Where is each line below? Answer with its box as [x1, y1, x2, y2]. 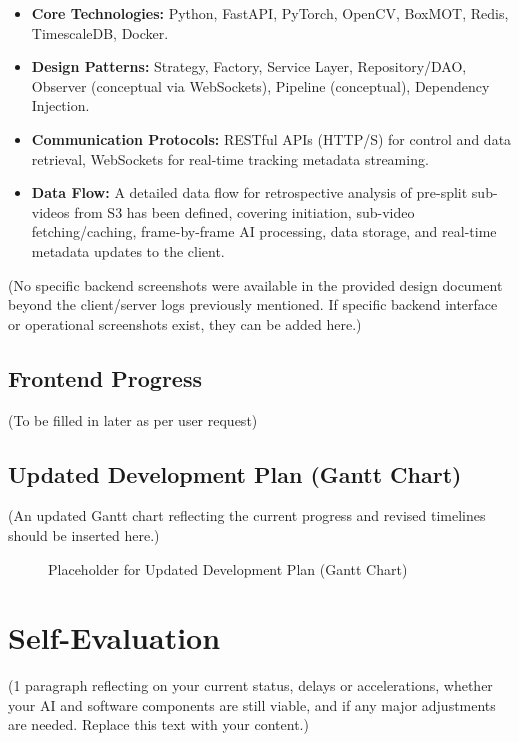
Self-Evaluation [8, 617, 221, 658]
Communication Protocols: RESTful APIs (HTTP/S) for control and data [31, 128, 512, 149]
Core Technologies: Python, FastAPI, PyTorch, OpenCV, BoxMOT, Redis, [31, 3, 509, 23]
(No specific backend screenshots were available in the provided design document [8, 274, 503, 295]
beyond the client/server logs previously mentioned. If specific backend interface [8, 294, 498, 315]
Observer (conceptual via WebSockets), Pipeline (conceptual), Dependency [31, 75, 490, 96]
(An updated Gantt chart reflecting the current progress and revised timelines [8, 505, 486, 526]
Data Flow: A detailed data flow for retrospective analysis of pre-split [31, 182, 468, 203]
